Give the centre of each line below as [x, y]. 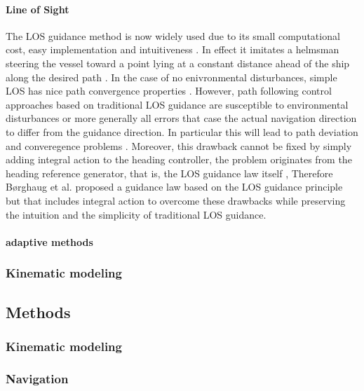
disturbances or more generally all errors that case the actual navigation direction [181, 118]
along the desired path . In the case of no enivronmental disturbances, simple [171, 77]
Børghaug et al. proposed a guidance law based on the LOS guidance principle [174, 187]
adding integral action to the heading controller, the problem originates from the [179, 159]
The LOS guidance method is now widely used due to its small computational [173, 35]
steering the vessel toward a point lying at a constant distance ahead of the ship [178, 63]
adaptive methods [49, 241]
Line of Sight [38, 9]
